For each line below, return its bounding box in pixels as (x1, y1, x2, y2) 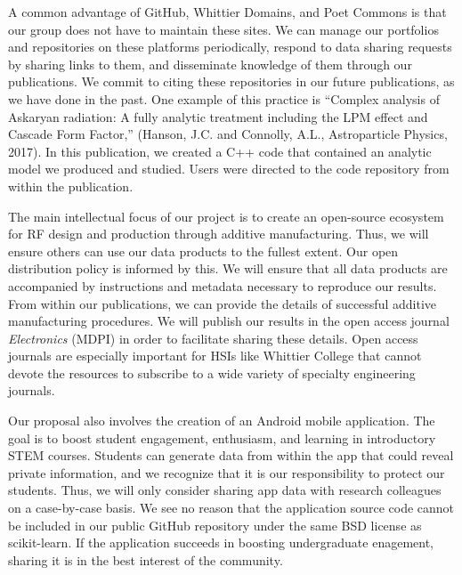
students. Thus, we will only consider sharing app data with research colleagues (8, 481, 442, 499)
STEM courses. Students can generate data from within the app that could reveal (8, 446, 454, 465)
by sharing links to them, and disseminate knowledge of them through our (8, 54, 412, 73)
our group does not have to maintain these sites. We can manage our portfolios (8, 20, 439, 38)
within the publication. (8, 176, 134, 195)
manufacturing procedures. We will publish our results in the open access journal (8, 312, 450, 330)
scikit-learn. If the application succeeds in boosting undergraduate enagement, (8, 533, 434, 552)
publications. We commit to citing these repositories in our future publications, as (8, 72, 455, 91)
